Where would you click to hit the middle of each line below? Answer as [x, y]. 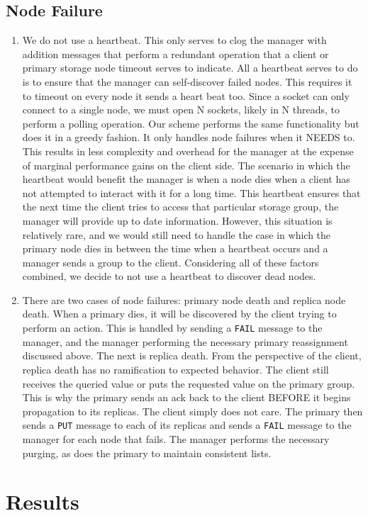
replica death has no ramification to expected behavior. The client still [175, 369]
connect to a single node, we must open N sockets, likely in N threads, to [181, 110]
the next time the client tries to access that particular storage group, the [180, 207]
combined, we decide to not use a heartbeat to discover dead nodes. [169, 276]
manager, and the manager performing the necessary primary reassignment [185, 341]
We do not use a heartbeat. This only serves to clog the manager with [174, 40]
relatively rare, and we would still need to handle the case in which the [177, 234]
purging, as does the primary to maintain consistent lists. [147, 453]
